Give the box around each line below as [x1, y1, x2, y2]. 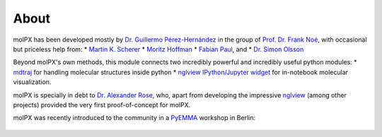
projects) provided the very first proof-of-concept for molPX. [13, 100, 191, 109]
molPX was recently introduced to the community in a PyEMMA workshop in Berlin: [13, 114, 256, 122]
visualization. [13, 78, 52, 86]
